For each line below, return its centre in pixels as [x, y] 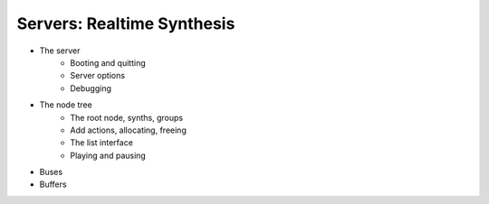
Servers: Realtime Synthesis [126, 23]
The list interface [101, 143]
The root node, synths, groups [127, 117]
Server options [98, 76]
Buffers [53, 184]
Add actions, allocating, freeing [129, 130]
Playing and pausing [108, 155]
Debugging [91, 88]
